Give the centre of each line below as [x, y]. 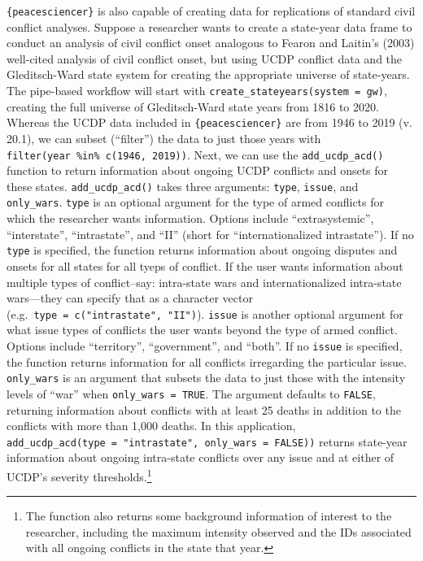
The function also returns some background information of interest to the [209, 516]
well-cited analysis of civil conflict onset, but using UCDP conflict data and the [205, 58]
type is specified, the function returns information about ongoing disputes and [202, 250]
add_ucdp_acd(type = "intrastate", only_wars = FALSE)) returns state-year [207, 441]
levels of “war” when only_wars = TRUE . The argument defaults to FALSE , [191, 393]
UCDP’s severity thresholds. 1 [79, 475]
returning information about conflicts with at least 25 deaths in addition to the [204, 409]
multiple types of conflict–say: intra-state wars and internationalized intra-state [204, 282]
